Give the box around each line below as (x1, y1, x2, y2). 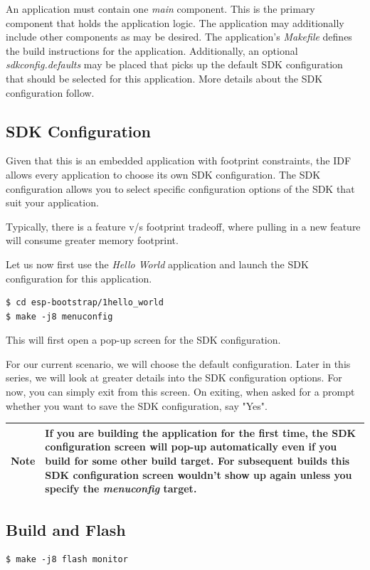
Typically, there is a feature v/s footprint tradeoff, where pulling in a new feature (6, 218, 361, 233)
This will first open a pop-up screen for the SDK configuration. (6, 332, 281, 347)
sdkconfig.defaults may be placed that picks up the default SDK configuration (6, 57, 343, 72)
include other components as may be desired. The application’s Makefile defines (6, 29, 352, 44)
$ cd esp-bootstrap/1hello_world (6, 297, 164, 308)
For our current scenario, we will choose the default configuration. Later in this (6, 356, 351, 371)
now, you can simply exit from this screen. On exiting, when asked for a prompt (6, 384, 355, 399)
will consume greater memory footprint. (6, 233, 179, 248)
